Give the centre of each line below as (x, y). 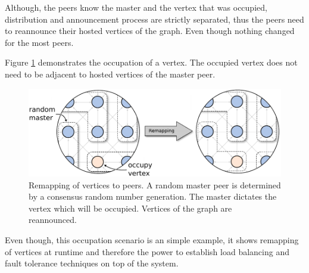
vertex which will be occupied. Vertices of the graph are (130, 208)
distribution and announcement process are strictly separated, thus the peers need (154, 19)
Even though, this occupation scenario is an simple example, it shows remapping (152, 240)
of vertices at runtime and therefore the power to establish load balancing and (147, 251)
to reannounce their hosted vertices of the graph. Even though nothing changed (150, 31)
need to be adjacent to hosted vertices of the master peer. (110, 74)
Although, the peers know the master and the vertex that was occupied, (136, 7)
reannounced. (53, 220)
